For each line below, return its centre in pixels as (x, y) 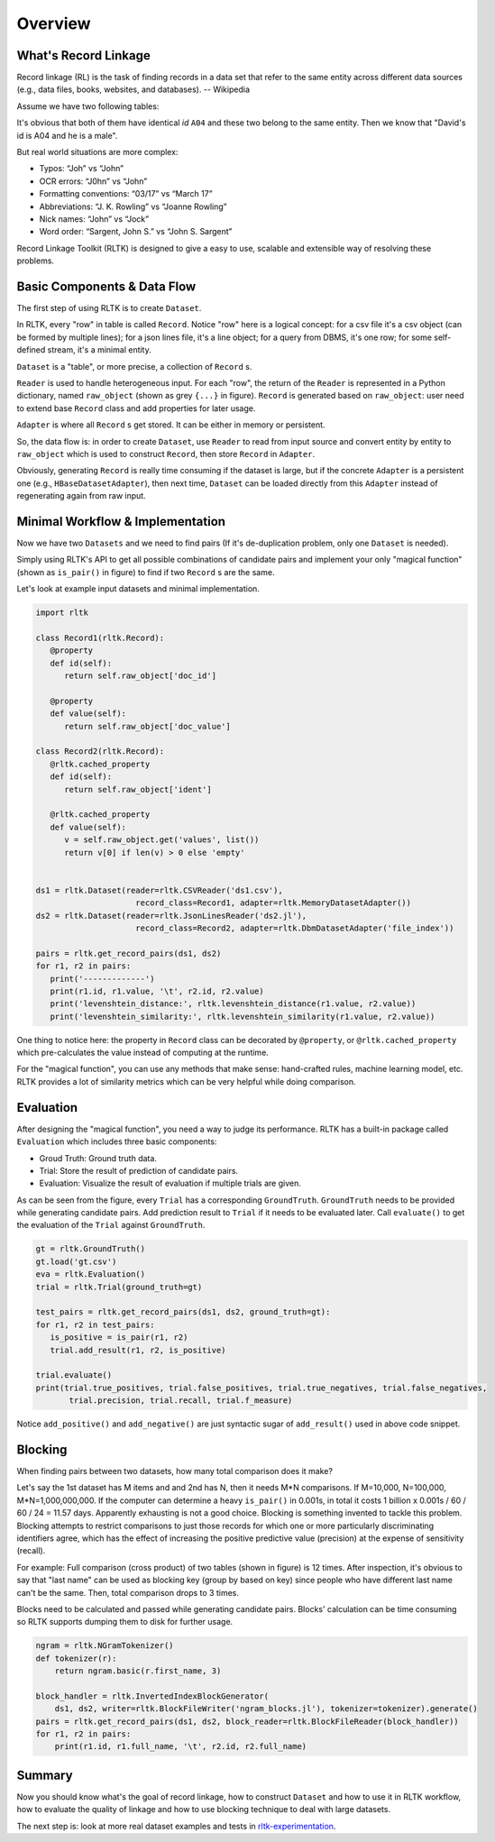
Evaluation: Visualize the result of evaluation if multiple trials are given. (170, 1183)
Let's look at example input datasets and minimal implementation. (138, 589)
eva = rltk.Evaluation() (91, 1274)
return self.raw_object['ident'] (138, 789)
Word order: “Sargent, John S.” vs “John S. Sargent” (136, 232)
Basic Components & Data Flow (106, 286)
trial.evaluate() (74, 1375)
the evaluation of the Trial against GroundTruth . (111, 1225)
